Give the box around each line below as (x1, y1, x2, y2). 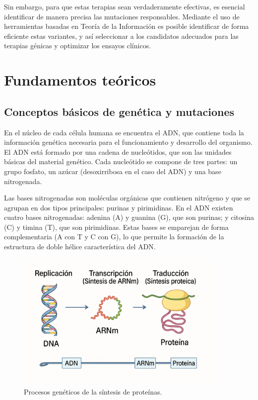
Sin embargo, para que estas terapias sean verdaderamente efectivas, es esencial (4, 1, 245, 11)
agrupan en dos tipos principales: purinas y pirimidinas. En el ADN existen (4, 202, 233, 212)
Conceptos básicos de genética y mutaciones (4, 103, 235, 119)
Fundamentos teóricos (4, 70, 156, 90)
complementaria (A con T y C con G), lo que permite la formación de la (4, 231, 224, 242)
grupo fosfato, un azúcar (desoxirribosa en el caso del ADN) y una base (4, 166, 221, 176)
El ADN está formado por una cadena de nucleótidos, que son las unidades (4, 146, 232, 157)
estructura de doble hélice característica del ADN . (4, 241, 156, 252)
